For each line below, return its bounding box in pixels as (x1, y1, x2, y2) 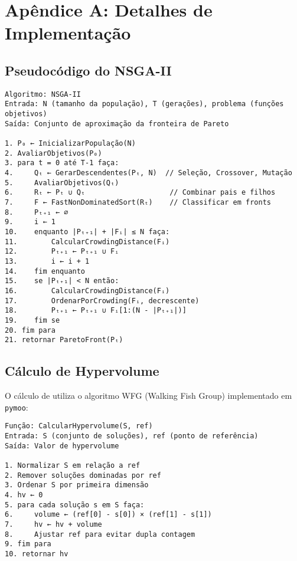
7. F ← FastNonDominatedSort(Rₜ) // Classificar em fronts (5, 198, 272, 206)
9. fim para (5, 540, 51, 549)
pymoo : (5, 401, 28, 413)
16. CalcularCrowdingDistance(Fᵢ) (5, 286, 170, 295)
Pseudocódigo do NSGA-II (5, 61, 172, 79)
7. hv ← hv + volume (5, 520, 102, 529)
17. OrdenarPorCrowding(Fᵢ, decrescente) (5, 296, 200, 305)
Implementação (5, 21, 131, 45)
